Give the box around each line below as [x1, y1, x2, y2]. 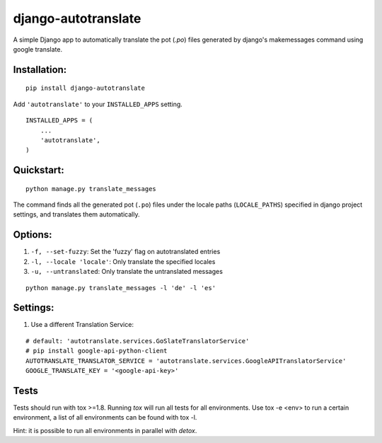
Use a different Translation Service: [30, 321, 134, 329]
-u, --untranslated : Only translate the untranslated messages [30, 267, 223, 276]
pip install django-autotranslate [25, 84, 145, 92]
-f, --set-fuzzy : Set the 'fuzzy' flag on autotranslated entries [30, 248, 221, 256]
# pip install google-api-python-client [25, 347, 168, 355]
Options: [13, 229, 52, 241]
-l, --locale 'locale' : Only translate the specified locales [30, 257, 216, 265]
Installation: [13, 64, 67, 76]
